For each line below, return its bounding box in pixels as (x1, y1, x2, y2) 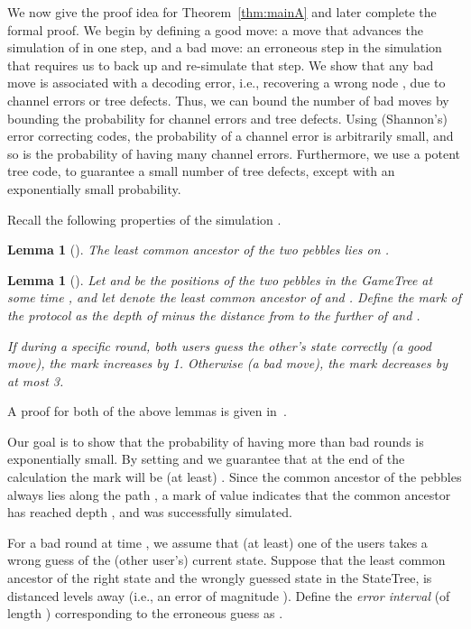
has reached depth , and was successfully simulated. (7, 503, 292, 522)
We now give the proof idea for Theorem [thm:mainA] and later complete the (7, 3, 437, 21)
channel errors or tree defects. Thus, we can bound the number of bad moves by (7, 90, 449, 109)
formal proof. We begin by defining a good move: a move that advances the (7, 20, 423, 39)
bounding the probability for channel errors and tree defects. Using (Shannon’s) (7, 108, 448, 127)
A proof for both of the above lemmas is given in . (7, 402, 287, 421)
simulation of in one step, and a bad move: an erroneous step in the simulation (7, 38, 442, 57)
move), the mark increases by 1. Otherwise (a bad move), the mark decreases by (7, 354, 448, 373)
